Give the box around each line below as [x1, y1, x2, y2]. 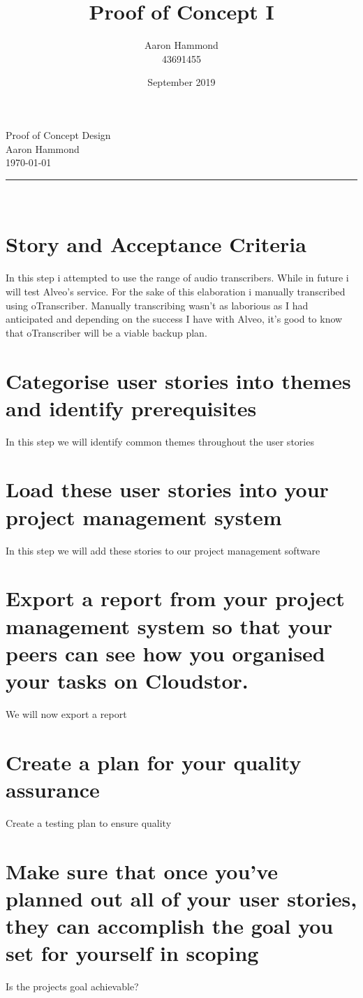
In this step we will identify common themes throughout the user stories [6, 434, 314, 448]
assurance [6, 775, 100, 803]
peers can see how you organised [6, 638, 325, 667]
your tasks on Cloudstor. [6, 666, 249, 694]
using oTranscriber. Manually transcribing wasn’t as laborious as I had [6, 298, 309, 312]
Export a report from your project [6, 584, 345, 612]
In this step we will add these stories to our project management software [6, 543, 320, 557]
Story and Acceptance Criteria [6, 230, 306, 258]
